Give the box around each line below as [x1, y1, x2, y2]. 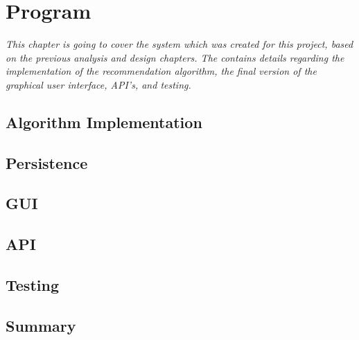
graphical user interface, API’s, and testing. [6, 77, 191, 91]
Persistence [6, 152, 88, 173]
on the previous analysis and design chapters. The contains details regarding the [6, 50, 344, 64]
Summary [6, 314, 76, 336]
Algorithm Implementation [6, 111, 202, 132]
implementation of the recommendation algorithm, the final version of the [6, 64, 317, 78]
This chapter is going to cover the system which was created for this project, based [6, 37, 353, 51]
